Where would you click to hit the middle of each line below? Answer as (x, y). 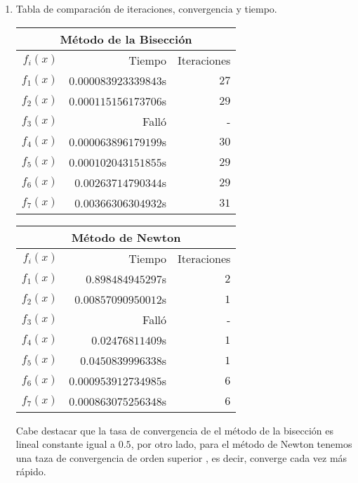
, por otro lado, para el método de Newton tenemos (241, 444)
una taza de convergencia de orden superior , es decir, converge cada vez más (181, 457)
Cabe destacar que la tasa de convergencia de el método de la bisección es (174, 430)
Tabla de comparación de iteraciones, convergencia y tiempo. (146, 8)
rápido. (31, 471)
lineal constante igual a (66, 444)
